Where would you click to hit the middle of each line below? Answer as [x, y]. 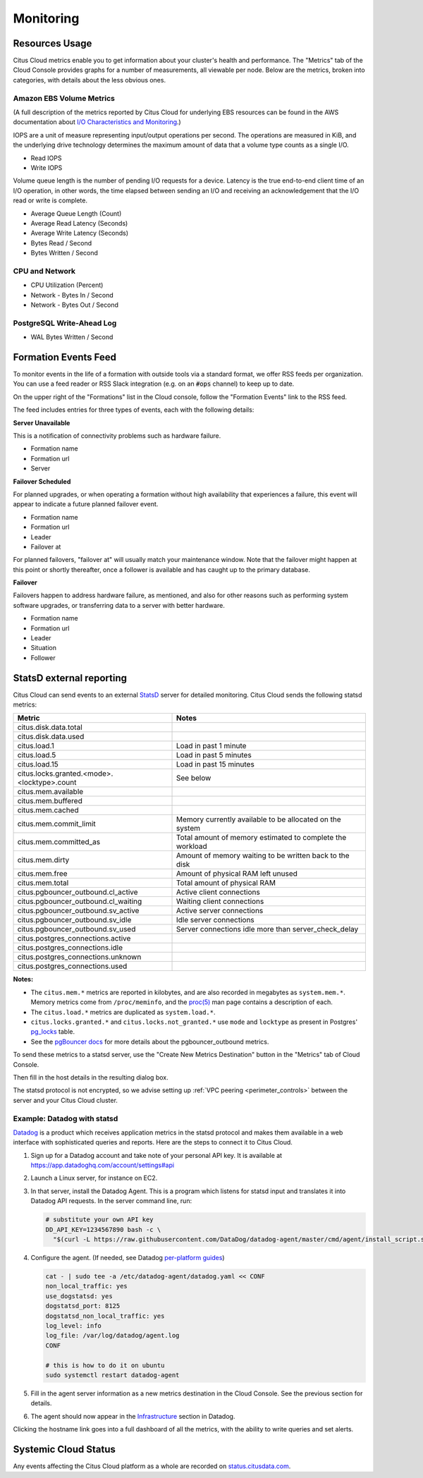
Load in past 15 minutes [215, 764]
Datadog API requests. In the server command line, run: [111, 1201]
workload [191, 846]
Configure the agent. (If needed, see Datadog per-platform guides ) [128, 1258]
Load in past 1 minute [211, 746]
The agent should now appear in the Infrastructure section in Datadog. [133, 1416]
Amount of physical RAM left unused [237, 874]
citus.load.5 [37, 755]
